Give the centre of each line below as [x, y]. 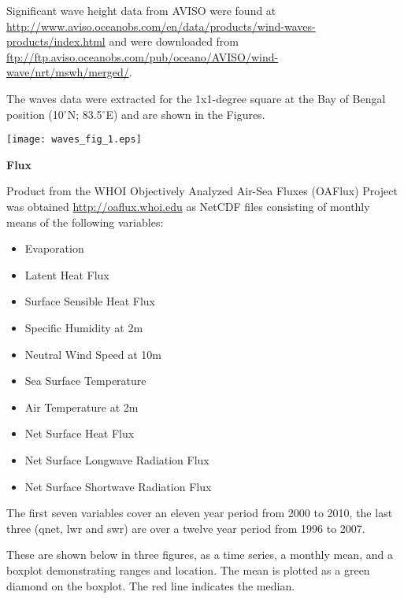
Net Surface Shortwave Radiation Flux [118, 486]
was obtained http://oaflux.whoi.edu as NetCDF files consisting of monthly [188, 206]
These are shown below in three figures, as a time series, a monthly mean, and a [200, 555]
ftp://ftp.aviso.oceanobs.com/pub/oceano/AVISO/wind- [143, 56]
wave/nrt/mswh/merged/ [68, 72]
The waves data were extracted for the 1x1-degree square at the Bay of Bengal [196, 98]
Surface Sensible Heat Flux [90, 301]
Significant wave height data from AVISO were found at [141, 10]
